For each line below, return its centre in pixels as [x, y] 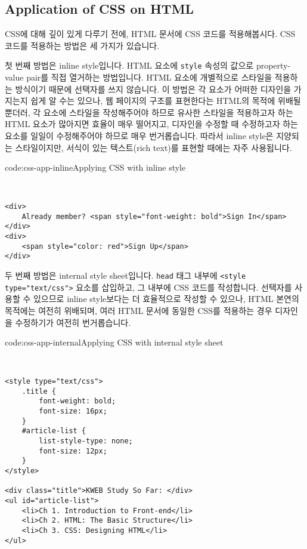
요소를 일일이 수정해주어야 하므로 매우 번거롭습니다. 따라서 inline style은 [139, 136]
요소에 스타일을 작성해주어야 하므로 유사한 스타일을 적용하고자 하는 [168, 112]
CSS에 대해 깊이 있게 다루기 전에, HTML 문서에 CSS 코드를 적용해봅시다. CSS [150, 34]
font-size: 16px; [73, 411]
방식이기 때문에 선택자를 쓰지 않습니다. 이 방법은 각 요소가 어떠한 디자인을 [153, 89]
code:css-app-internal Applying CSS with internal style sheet [114, 342]
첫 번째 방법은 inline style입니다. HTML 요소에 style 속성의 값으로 [129, 65]
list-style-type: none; [86, 441]
